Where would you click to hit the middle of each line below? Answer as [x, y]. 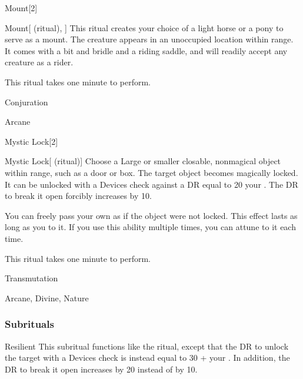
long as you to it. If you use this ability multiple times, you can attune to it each [150, 227]
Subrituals [29, 324]
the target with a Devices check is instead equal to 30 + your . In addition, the [147, 358]
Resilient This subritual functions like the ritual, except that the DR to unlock [147, 346]
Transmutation [31, 278]
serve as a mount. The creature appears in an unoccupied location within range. [149, 39]
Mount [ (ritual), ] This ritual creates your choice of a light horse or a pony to [144, 27]
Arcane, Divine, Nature [47, 297]
